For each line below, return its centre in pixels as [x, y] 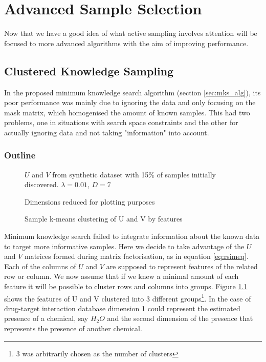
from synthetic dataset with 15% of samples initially [134, 174]
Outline [20, 155]
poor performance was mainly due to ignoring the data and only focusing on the [130, 102]
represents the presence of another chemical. [73, 328]
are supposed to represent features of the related [182, 266]
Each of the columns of [40, 266]
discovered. [42, 184]
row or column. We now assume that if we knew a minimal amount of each [121, 276]
